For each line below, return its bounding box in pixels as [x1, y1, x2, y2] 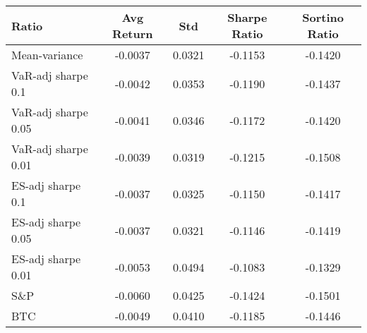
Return [112, 25, 153, 42]
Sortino [302, 9, 344, 25]
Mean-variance [11, 47, 83, 63]
